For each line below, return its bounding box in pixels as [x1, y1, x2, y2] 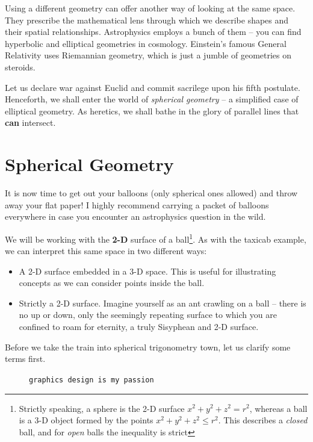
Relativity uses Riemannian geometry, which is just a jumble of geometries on [5, 49, 292, 61]
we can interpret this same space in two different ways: [5, 244, 207, 257]
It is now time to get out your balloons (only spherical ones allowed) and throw [5, 187, 298, 199]
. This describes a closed [218, 414, 308, 426]
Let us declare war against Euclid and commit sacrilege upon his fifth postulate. [5, 81, 300, 93]
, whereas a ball [249, 402, 308, 414]
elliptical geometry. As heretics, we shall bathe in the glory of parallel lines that [5, 104, 299, 117]
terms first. [5, 352, 46, 365]
